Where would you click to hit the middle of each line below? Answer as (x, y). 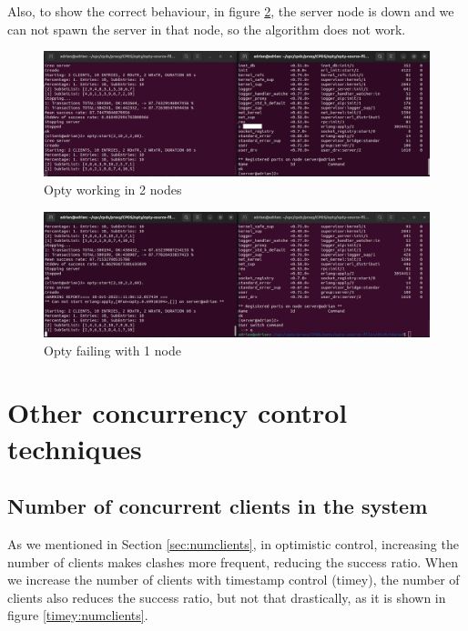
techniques (75, 448)
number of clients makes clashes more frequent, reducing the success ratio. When (233, 561)
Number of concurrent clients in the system (218, 506)
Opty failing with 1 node (112, 350)
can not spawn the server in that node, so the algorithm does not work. (207, 29)
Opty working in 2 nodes (113, 190)
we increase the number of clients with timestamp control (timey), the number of (234, 580)
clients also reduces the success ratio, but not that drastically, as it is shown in (227, 597)
